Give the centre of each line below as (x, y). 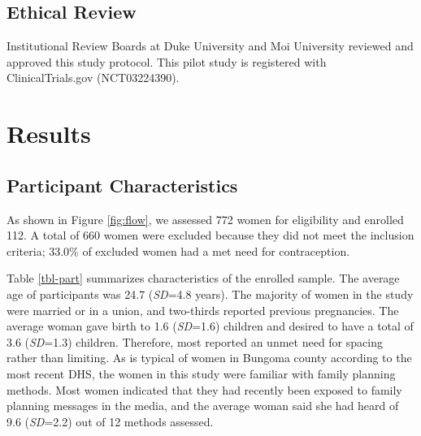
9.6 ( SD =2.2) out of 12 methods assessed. (110, 421)
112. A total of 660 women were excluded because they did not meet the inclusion (210, 235)
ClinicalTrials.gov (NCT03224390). (93, 78)
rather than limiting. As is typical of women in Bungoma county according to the (209, 358)
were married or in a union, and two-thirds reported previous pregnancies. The (203, 310)
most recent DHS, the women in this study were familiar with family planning (201, 373)
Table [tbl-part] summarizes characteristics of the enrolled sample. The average (203, 278)
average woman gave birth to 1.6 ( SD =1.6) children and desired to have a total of (210, 326)
